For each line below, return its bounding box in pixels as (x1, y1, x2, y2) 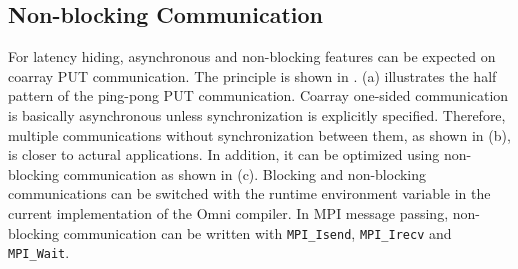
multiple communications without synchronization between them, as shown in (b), (8, 124, 511, 145)
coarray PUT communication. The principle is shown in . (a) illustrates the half (8, 65, 497, 86)
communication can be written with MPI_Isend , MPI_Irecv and (63, 222, 452, 243)
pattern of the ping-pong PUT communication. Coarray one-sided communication (8, 85, 509, 106)
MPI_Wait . (8, 242, 70, 263)
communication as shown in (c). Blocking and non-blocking (63, 163, 427, 184)
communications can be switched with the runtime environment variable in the (8, 183, 491, 204)
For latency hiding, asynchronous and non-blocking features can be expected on (8, 46, 496, 67)
